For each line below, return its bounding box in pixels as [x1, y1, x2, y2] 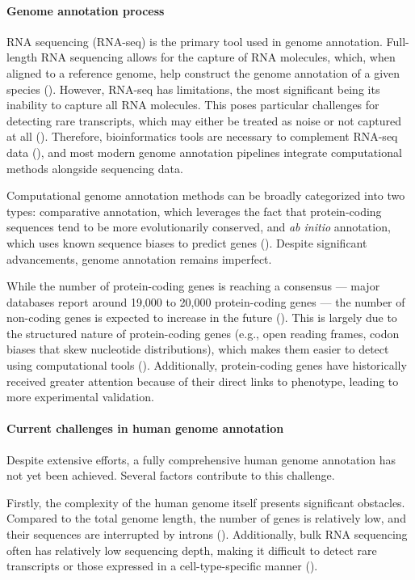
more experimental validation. [6, 388, 154, 405]
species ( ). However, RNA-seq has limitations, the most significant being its [6, 80, 380, 97]
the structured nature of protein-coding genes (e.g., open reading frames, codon [6, 324, 400, 341]
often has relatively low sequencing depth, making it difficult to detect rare [6, 541, 377, 558]
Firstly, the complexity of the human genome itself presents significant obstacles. [6, 493, 405, 510]
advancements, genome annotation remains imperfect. [6, 250, 272, 267]
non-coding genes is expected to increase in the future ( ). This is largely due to [6, 309, 397, 326]
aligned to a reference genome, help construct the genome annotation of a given [6, 64, 400, 81]
